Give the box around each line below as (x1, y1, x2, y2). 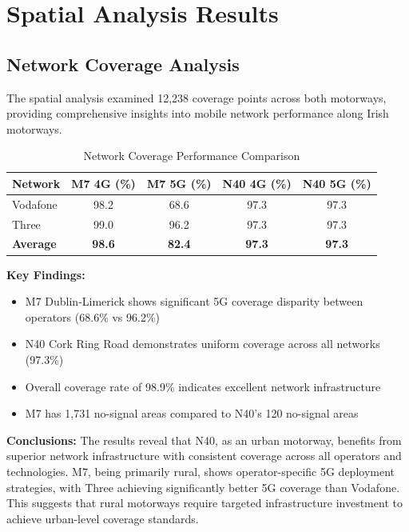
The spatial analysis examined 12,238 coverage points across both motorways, (6, 89, 387, 106)
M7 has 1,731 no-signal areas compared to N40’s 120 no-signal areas (25, 405, 359, 422)
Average (12, 235, 57, 252)
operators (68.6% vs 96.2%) (25, 308, 161, 325)
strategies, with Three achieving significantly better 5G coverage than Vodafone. (6, 478, 400, 495)
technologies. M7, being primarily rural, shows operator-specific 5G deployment (6, 462, 395, 479)
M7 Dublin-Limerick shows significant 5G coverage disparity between (25, 293, 363, 310)
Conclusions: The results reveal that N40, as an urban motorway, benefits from (6, 431, 402, 448)
